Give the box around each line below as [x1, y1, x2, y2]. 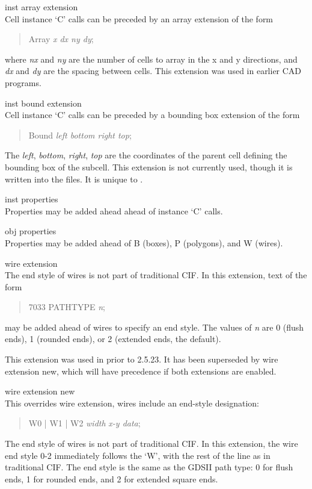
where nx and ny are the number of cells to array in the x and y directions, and [5, 52, 298, 65]
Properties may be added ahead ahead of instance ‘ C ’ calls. [5, 204, 223, 217]
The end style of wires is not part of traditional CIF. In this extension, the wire [5, 437, 298, 450]
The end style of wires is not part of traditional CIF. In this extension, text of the [5, 269, 307, 281]
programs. [5, 76, 41, 89]
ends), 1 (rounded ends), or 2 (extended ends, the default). [5, 332, 221, 345]
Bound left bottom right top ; [28, 128, 132, 141]
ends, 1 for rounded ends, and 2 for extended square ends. [5, 472, 218, 485]
